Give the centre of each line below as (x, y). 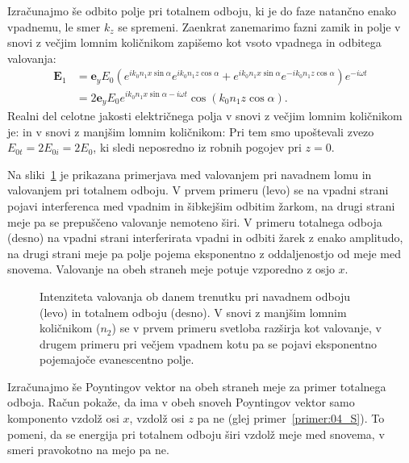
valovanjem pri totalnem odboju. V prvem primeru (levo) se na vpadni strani (198, 190)
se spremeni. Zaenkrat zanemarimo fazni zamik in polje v (259, 26)
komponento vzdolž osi (63, 418)
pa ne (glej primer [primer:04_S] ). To (291, 418)
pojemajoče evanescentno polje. (117, 359)
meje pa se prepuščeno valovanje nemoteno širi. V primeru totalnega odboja (195, 221)
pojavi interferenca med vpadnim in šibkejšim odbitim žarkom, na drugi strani (201, 205)
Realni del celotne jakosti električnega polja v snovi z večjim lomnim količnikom (205, 115)
